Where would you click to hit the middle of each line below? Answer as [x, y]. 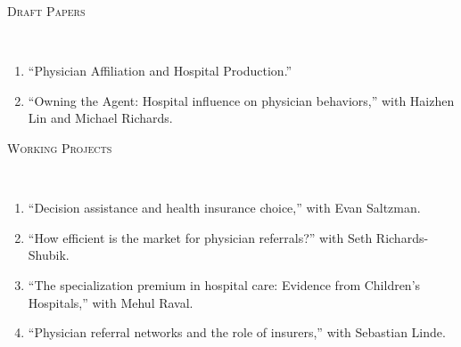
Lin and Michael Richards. [100, 118]
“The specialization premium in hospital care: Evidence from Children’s [224, 284]
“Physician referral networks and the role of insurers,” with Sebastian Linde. [237, 332]
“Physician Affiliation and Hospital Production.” [160, 71]
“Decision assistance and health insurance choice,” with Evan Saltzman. [224, 208]
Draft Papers [46, 11]
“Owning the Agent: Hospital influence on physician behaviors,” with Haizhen [241, 100]
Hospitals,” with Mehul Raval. [111, 302]
